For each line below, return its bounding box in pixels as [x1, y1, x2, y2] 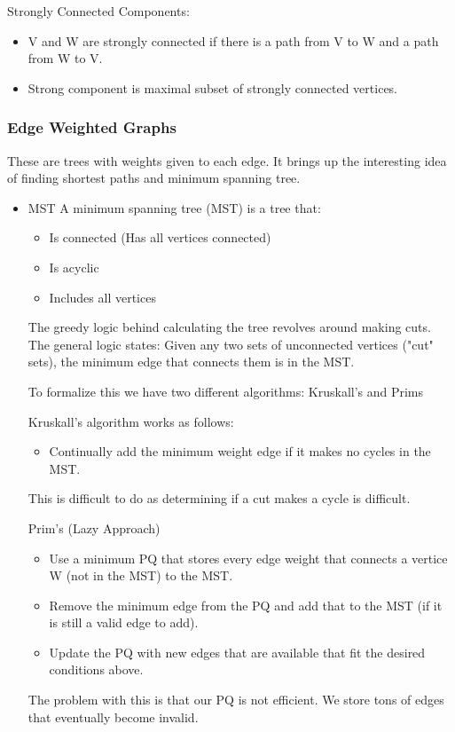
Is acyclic [49, 257, 99, 276]
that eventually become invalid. [27, 707, 199, 726]
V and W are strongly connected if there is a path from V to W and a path [27, 31, 439, 50]
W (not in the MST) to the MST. [49, 566, 233, 585]
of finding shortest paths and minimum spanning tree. [7, 169, 301, 187]
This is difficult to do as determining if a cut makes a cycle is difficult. [27, 489, 411, 508]
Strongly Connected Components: [7, 2, 190, 20]
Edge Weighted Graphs [7, 116, 177, 138]
